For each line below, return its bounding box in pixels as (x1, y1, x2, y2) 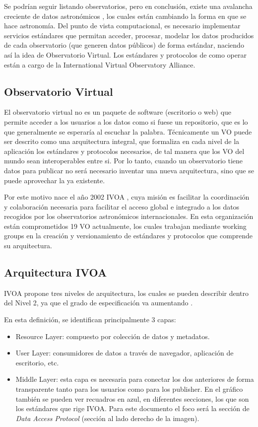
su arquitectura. (4, 240, 53, 251)
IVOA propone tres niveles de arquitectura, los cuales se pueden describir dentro (4, 287, 249, 298)
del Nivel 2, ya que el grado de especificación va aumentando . (4, 297, 193, 308)
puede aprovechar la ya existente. (4, 175, 105, 185)
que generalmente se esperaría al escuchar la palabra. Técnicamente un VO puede (4, 126, 252, 137)
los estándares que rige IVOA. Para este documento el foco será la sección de (15, 403, 250, 414)
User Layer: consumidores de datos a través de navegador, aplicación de (15, 348, 234, 358)
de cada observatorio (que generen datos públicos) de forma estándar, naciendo (4, 40, 244, 50)
